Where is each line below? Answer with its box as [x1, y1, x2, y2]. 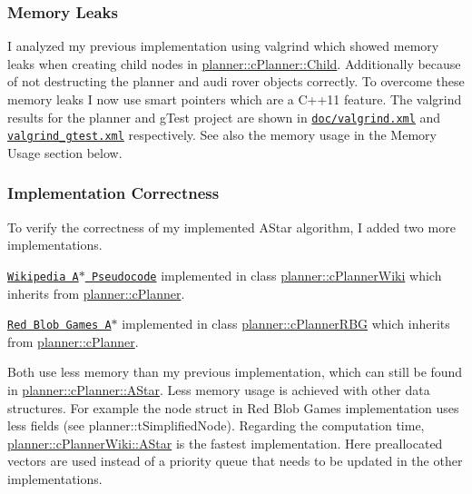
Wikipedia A [7, 270, 79, 283]
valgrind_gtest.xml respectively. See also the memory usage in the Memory [7, 125, 437, 144]
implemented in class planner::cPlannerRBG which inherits [122, 314, 450, 333]
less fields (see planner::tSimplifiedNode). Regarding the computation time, [7, 416, 425, 435]
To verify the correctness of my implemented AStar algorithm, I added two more [7, 217, 456, 236]
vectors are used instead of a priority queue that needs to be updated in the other [7, 451, 463, 470]
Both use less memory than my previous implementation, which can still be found [7, 362, 463, 381]
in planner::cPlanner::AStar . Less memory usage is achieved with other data [7, 380, 430, 399]
